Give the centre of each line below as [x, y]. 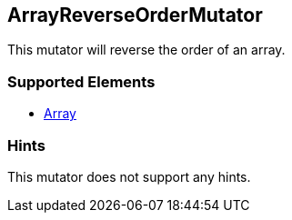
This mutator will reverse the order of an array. [146, 50]
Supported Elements [81, 81]
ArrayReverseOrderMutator [135, 15]
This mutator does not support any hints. [129, 176]
